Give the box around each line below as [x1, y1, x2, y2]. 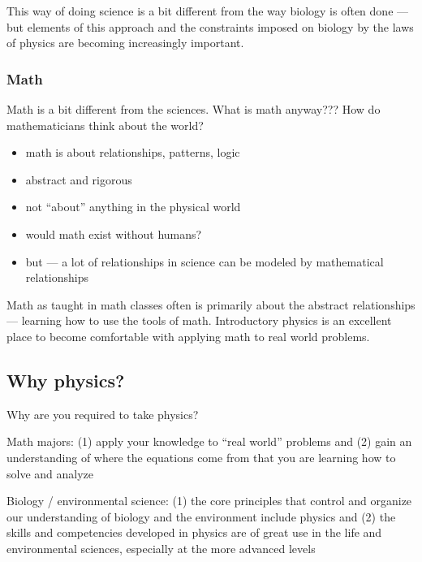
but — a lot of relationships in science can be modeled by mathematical [25, 253, 384, 270]
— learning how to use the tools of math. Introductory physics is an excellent [6, 312, 392, 329]
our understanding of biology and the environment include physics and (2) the [6, 508, 396, 525]
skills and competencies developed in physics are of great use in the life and [6, 524, 382, 541]
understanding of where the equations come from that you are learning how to [6, 448, 396, 465]
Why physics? [6, 367, 125, 392]
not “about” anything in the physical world [25, 198, 241, 215]
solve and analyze [6, 465, 94, 482]
